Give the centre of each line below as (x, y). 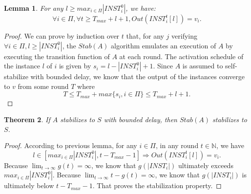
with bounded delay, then (140, 119)
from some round (43, 86)
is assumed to (203, 66)
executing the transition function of (57, 56)
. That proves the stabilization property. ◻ (157, 185)
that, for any (145, 36)
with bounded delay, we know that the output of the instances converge (137, 76)
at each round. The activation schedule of (181, 56)
